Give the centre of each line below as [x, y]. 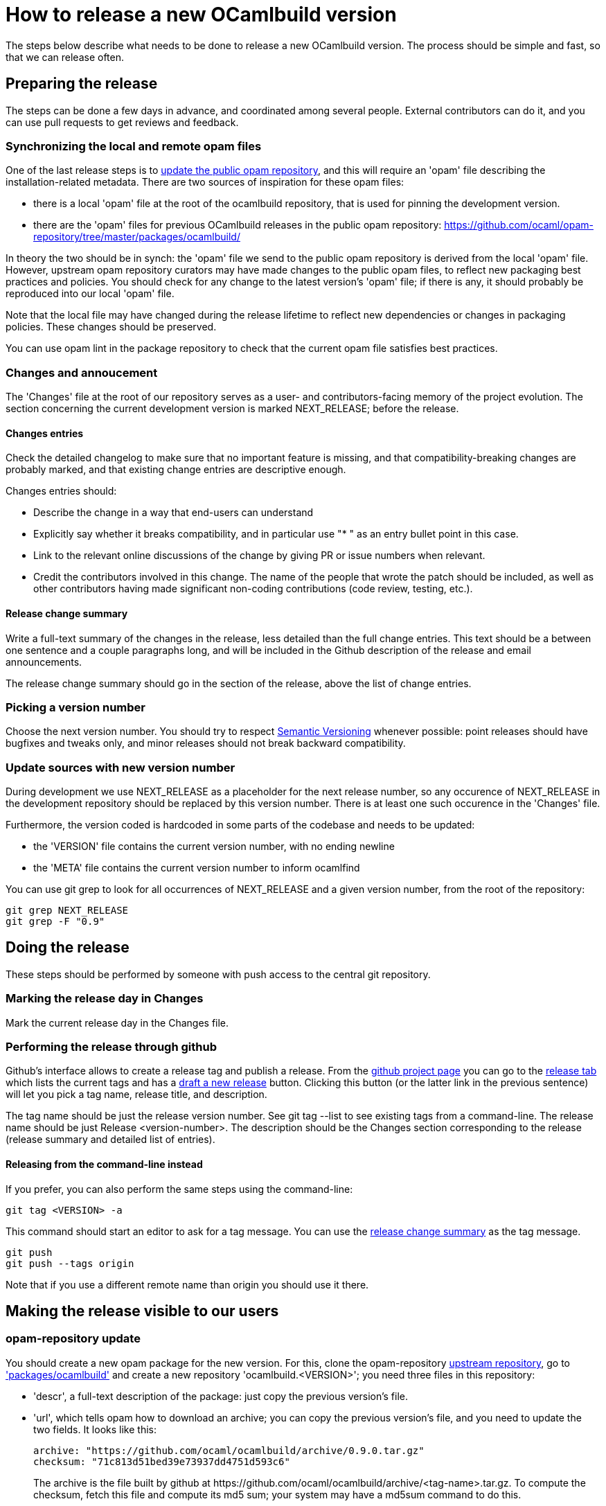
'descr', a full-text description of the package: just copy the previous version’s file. [221, 1396]
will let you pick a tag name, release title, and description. [136, 1095]
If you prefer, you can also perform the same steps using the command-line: [179, 1189]
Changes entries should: [61, 491]
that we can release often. [65, 57]
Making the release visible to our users [142, 1311]
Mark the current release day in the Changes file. [117, 1022]
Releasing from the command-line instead [104, 1164]
